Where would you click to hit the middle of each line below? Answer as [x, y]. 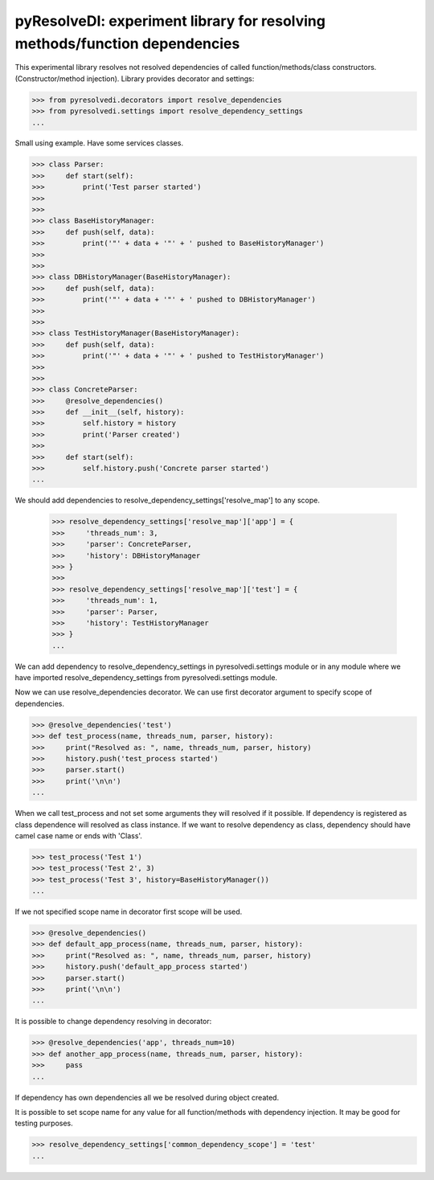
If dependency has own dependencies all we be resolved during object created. [147, 1097]
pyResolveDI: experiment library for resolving [170, 21]
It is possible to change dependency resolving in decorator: [113, 1022]
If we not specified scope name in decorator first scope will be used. [129, 912]
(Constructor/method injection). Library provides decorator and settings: [135, 78]
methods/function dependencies [127, 43]
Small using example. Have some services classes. [99, 143]
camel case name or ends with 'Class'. [78, 835]
